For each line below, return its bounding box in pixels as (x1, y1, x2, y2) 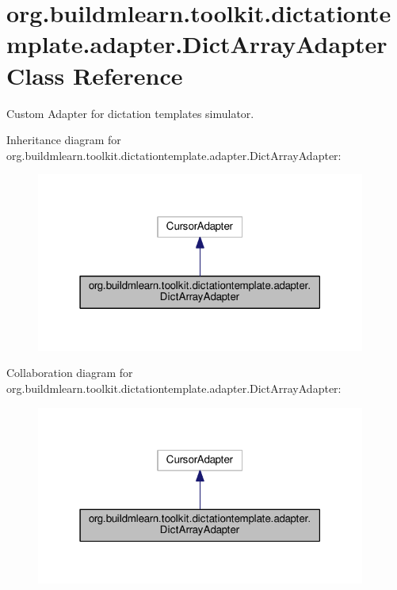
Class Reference (6, 59, 183, 91)
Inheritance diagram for (6, 131, 121, 148)
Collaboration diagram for (6, 364, 133, 381)
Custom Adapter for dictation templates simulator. (6, 105, 254, 121)
